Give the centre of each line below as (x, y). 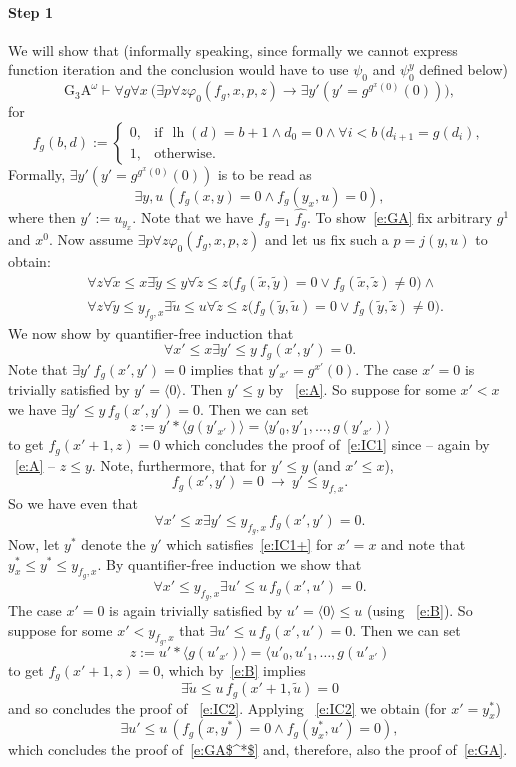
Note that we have (197, 217)
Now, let (34, 543)
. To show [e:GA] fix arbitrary (399, 217)
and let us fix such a (327, 239)
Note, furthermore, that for (183, 464)
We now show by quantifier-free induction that (151, 332)
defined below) (464, 69)
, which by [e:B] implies (233, 669)
